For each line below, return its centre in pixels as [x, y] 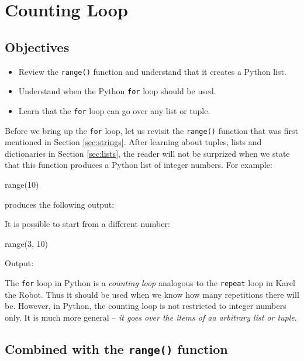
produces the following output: [60, 204]
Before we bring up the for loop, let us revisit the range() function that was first [151, 130]
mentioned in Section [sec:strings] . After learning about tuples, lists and [133, 142]
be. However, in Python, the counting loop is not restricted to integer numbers [146, 306]
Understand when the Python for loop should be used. [117, 91]
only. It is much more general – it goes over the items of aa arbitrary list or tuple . [151, 317]
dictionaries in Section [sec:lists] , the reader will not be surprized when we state [147, 153]
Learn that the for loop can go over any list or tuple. [114, 110]
